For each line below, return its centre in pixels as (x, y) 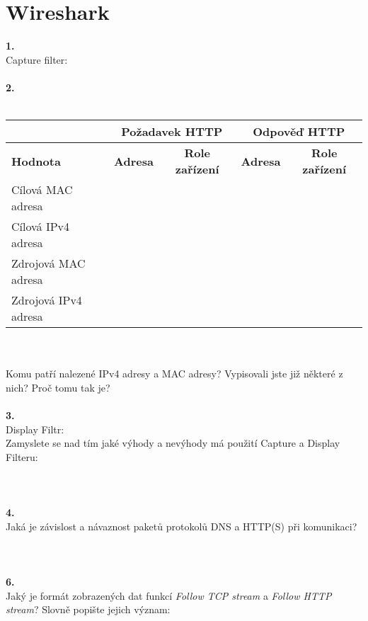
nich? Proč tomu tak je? (58, 387)
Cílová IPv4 (41, 227)
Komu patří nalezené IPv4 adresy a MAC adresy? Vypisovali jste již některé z (174, 374)
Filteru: (22, 456)
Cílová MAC (42, 190)
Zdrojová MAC (48, 263)
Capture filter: (37, 59)
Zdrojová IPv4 (47, 300)
